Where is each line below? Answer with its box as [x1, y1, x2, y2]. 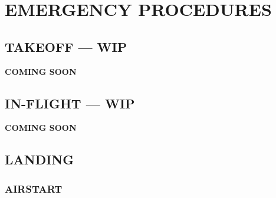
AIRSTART [5, 181, 63, 196]
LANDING [5, 150, 74, 169]
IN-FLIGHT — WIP [5, 94, 135, 112]
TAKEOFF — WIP [5, 37, 127, 55]
